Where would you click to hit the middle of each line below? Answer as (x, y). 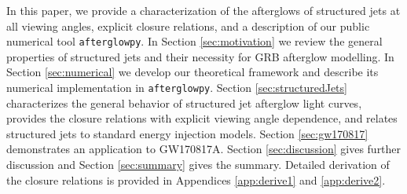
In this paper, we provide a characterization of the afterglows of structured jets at (203, 10)
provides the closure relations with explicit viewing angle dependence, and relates (202, 118)
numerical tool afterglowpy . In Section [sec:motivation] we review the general (194, 41)
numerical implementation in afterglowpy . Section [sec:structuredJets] (177, 88)
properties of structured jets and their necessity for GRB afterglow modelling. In (200, 56)
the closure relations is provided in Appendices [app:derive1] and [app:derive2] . (196, 179)
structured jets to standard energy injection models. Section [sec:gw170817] (187, 133)
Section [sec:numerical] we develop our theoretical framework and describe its (192, 72)
